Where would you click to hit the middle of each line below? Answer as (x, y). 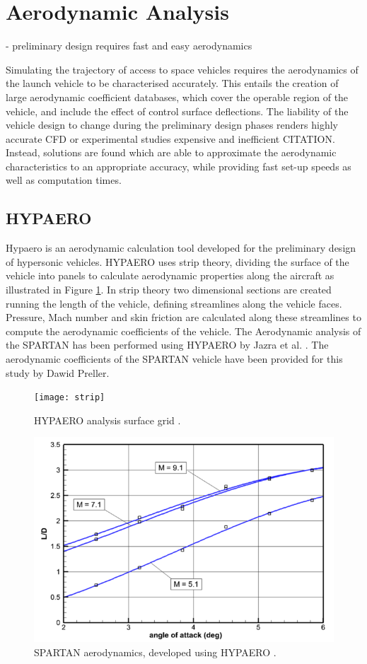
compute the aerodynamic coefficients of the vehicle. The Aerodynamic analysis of (183, 331)
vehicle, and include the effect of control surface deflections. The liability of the (177, 111)
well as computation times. (64, 180)
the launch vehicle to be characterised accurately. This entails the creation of (172, 83)
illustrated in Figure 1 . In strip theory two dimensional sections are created (169, 290)
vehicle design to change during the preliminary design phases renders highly (172, 125)
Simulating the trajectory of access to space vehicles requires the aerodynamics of (182, 69)
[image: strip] (70, 398)
